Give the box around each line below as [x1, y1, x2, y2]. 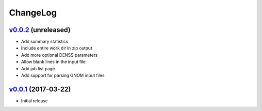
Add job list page [21, 65, 55, 71]
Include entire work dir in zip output [21, 45, 92, 51]
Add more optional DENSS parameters [21, 52, 98, 58]
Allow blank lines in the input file [21, 59, 86, 65]
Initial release [21, 97, 48, 104]
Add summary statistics [21, 39, 68, 45]
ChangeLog [9, 7, 57, 18]
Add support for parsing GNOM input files [21, 73, 105, 79]
